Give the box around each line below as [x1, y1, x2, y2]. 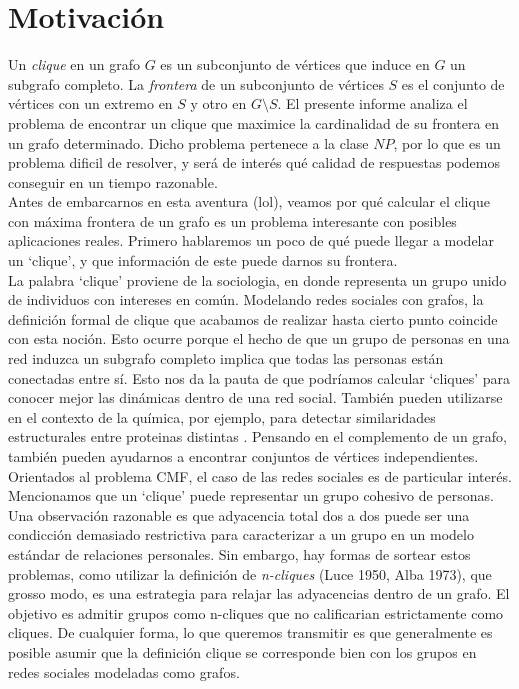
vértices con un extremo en [8, 93, 173, 114]
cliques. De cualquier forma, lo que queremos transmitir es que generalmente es [8, 622, 493, 643]
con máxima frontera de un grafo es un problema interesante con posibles [8, 210, 457, 231]
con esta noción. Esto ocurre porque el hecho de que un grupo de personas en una [8, 328, 510, 349]
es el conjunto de [401, 73, 505, 94]
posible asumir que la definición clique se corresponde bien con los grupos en [8, 641, 477, 662]
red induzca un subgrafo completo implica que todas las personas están [8, 348, 444, 369]
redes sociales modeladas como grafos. [8, 661, 240, 682]
